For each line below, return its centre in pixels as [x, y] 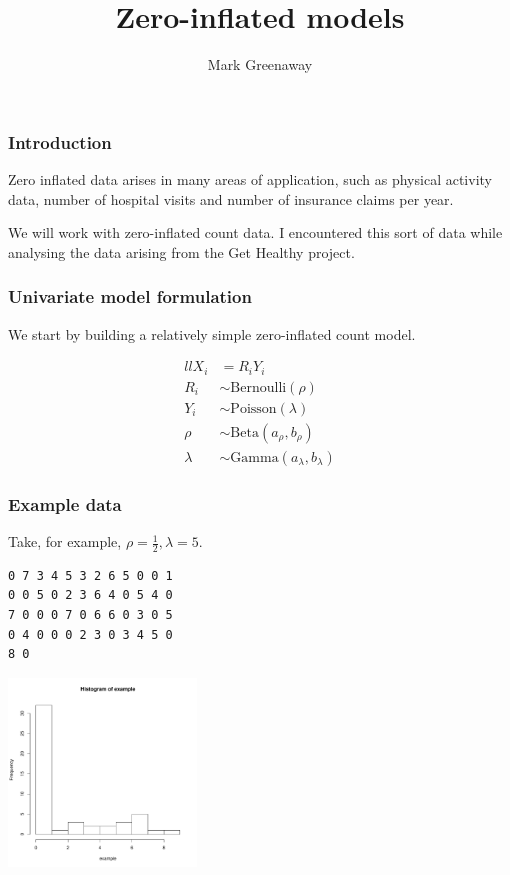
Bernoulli [258, 387]
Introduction [60, 141]
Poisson [253, 408]
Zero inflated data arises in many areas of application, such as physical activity [250, 179]
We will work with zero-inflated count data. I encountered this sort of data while [255, 232]
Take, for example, [65, 541]
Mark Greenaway [260, 64]
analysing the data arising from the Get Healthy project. [181, 251]
